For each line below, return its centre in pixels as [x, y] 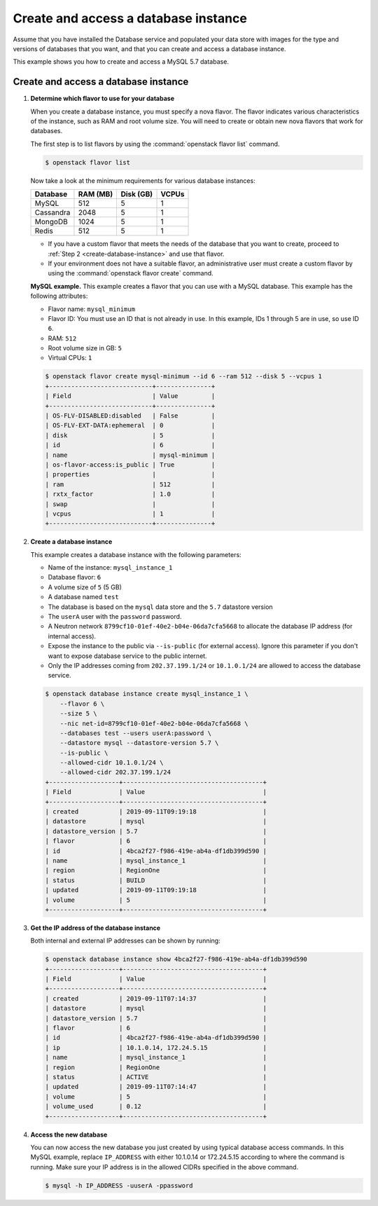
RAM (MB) [96, 194]
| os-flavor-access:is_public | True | [130, 465]
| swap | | [130, 504]
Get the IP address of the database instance [96, 928]
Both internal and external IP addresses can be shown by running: [125, 941]
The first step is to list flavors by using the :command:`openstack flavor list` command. [155, 144]
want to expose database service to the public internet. [127, 656]
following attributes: [59, 296]
